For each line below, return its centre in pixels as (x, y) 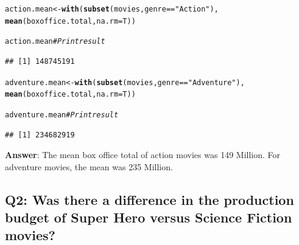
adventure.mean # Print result (62, 115)
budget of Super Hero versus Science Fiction (149, 217)
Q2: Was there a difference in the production (149, 199)
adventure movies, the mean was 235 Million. (89, 166)
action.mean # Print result (55, 42)
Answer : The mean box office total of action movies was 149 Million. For (143, 155)
